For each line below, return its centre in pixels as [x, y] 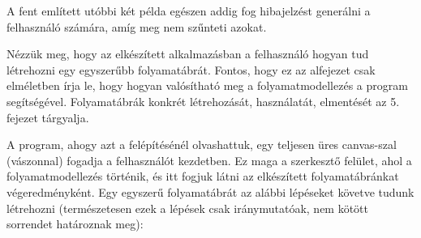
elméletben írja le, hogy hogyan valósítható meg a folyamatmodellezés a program [207, 85]
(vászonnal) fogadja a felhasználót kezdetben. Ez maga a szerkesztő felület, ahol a [209, 160]
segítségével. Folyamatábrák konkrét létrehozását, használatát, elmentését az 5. [203, 101]
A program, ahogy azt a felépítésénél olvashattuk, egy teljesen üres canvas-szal [202, 144]
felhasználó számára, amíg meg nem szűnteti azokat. [137, 26]
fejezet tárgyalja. [48, 117]
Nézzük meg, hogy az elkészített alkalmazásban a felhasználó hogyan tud [188, 54]
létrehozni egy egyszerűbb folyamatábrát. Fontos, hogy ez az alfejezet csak [191, 69]
